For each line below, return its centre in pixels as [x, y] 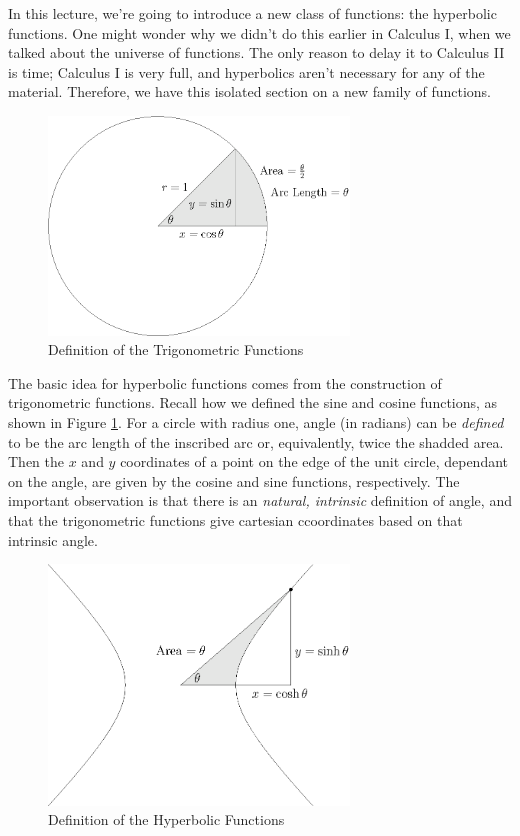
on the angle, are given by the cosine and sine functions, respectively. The [234, 480]
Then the [36, 461]
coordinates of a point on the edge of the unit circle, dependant [314, 461]
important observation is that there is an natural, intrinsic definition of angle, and [260, 500]
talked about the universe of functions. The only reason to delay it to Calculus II [256, 52]
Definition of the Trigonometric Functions [176, 349]
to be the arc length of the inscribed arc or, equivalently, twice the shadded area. [256, 441]
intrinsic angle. [53, 539]
